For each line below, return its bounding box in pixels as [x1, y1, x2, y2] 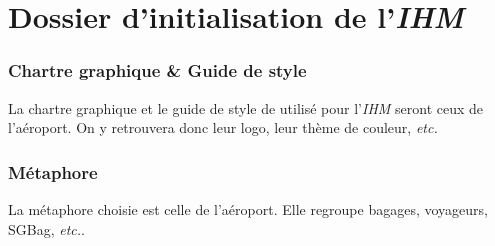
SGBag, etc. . [8, 218, 85, 239]
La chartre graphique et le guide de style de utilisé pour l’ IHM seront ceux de [8, 97, 484, 118]
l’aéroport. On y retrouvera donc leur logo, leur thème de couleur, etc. [8, 117, 438, 138]
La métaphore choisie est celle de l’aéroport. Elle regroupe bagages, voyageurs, [8, 199, 489, 219]
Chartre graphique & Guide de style [8, 58, 307, 83]
